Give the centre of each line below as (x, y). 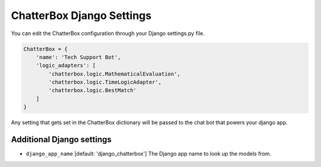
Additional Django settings (62, 140)
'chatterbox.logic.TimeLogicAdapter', (105, 82)
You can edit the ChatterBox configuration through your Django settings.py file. (108, 33)
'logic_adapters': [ (66, 66)
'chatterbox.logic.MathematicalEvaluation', (114, 74)
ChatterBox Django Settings (81, 15)
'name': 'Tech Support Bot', (78, 57)
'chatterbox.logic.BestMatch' (92, 90)
